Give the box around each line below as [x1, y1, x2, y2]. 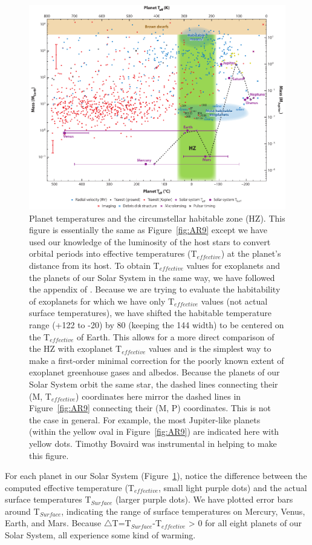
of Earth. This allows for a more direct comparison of [76, 330, 275, 343]
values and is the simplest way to [148, 342, 271, 355]
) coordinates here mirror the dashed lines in [76, 389, 241, 402]
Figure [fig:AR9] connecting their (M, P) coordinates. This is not [29, 401, 271, 414]
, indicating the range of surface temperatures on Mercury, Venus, [61, 504, 305, 517]
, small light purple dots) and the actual [158, 481, 307, 494]
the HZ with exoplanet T [29, 342, 122, 355]
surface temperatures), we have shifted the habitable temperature [29, 306, 271, 319]
